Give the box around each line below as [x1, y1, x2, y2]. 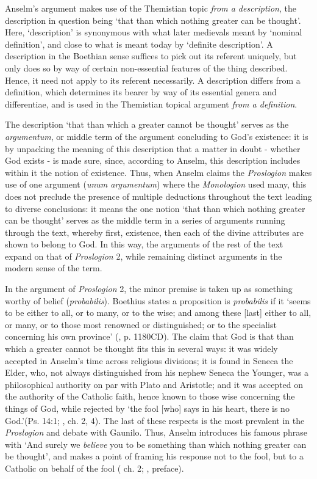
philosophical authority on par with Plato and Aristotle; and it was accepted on [5, 378, 304, 390]
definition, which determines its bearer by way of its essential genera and [5, 86, 277, 98]
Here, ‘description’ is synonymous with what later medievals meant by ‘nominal [5, 26, 302, 38]
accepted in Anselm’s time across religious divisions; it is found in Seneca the [5, 354, 293, 367]
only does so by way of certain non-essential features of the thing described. [5, 61, 288, 74]
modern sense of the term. [5, 261, 102, 274]
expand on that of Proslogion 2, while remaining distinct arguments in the [5, 249, 282, 262]
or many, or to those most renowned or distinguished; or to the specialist [5, 318, 277, 331]
